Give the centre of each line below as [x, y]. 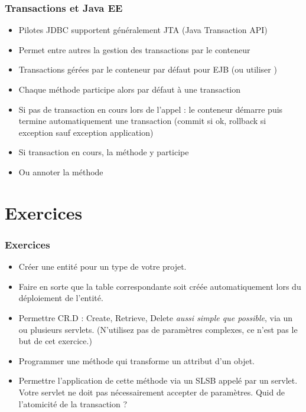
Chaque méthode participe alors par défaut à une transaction [130, 89]
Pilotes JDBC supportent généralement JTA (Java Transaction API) [143, 30]
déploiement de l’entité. [61, 298]
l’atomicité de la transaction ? [73, 403]
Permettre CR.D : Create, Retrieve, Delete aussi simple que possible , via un [156, 317]
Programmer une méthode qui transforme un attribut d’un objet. [136, 360]
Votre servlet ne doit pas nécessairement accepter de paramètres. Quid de [152, 392]
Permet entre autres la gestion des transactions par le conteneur [134, 49]
